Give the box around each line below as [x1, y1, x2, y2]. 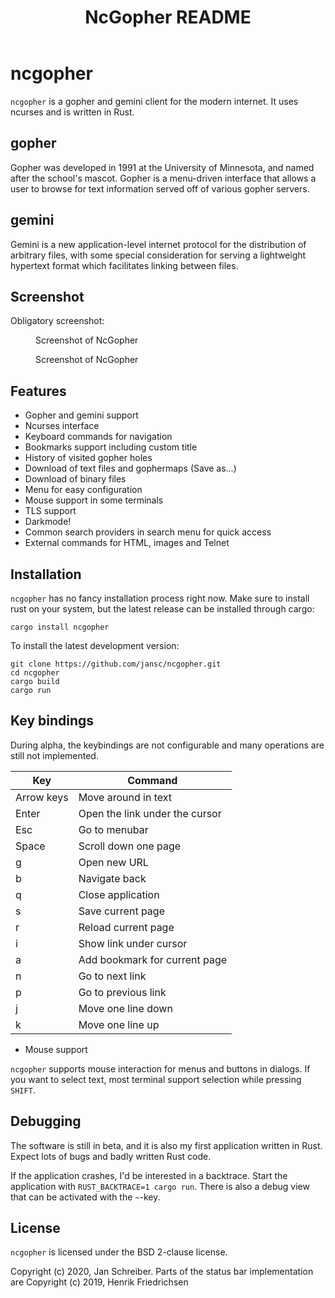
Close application [78, 887, 160, 901]
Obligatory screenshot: [10, 315, 105, 327]
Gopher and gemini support [24, 409, 139, 421]
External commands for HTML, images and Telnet [24, 537, 230, 549]
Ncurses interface [24, 420, 100, 432]
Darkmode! [24, 516, 72, 528]
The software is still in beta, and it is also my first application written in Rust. [10, 1139, 323, 1151]
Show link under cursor [78, 936, 188, 950]
